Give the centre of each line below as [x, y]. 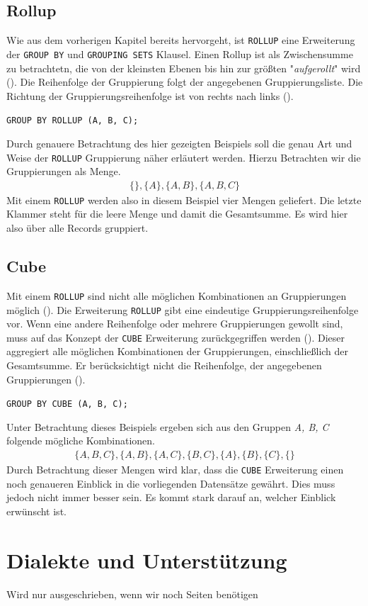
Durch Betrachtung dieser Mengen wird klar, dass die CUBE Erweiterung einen [175, 470]
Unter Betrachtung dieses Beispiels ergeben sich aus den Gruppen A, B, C [168, 426]
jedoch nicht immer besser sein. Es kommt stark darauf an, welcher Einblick [171, 497]
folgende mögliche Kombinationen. [81, 441]
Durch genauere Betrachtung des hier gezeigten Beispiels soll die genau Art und [179, 143]
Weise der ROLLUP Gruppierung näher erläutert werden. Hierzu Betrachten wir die [184, 157]
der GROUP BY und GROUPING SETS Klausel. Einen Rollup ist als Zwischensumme [180, 54]
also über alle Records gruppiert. [77, 228]
